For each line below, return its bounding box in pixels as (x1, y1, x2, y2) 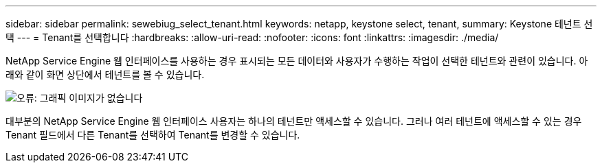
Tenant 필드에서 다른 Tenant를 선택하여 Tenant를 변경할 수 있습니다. (5, 129, 300, 141)
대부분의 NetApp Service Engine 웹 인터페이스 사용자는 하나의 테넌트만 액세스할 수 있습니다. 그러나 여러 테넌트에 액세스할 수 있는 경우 (5, 115, 582, 127)
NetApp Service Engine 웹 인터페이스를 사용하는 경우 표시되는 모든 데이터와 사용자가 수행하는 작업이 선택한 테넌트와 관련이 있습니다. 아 (5, 55, 588, 67)
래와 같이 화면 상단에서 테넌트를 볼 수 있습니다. (5, 69, 205, 80)
